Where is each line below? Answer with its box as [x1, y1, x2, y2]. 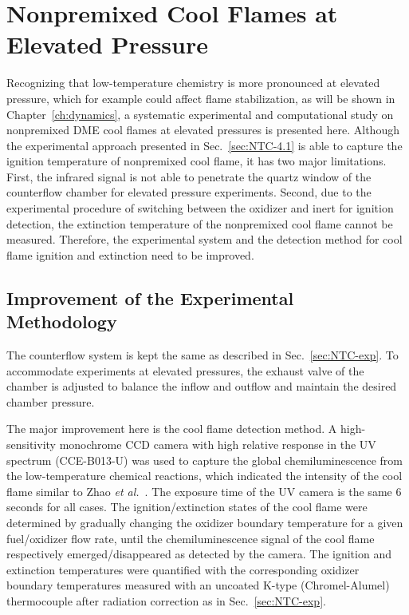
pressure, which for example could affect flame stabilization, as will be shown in [6, 89, 395, 106]
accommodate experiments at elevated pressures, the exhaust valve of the [6, 362, 364, 379]
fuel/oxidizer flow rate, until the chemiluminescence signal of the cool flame [6, 530, 375, 546]
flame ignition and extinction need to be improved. [6, 246, 254, 263]
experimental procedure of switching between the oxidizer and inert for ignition [6, 200, 394, 216]
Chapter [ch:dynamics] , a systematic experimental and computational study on [6, 105, 394, 122]
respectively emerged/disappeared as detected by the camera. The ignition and [6, 546, 391, 562]
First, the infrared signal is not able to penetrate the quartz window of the [6, 168, 372, 184]
